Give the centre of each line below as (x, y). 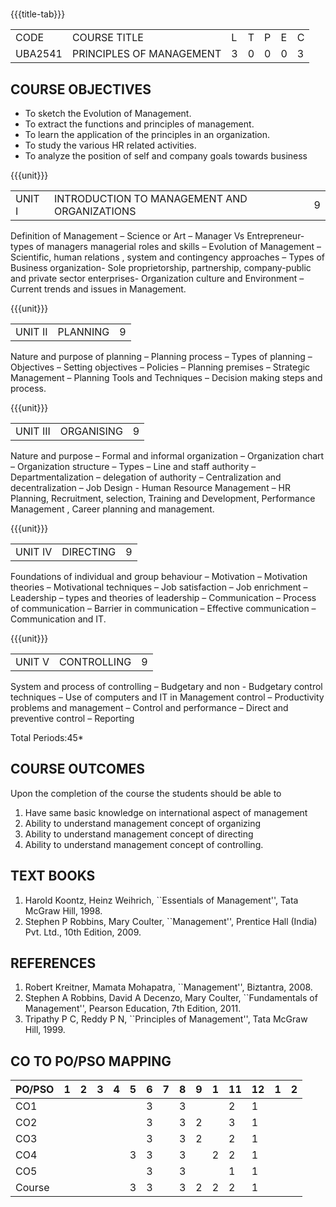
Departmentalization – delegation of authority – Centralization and (146, 477)
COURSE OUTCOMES (78, 769)
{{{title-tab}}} (38, 14)
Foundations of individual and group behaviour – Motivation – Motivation (159, 576)
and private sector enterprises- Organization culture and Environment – (157, 278)
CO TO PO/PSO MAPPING (91, 1061)
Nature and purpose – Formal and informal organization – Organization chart (167, 456)
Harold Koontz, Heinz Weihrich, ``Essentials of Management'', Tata (161, 900)
